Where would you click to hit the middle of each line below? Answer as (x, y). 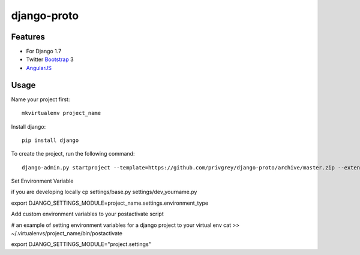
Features (28, 37)
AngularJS (39, 68)
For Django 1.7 (44, 51)
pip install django (50, 140)
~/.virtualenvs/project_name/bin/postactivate (67, 233)
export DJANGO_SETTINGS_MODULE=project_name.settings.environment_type (110, 203)
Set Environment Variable (42, 181)
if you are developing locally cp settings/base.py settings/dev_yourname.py (104, 192)
